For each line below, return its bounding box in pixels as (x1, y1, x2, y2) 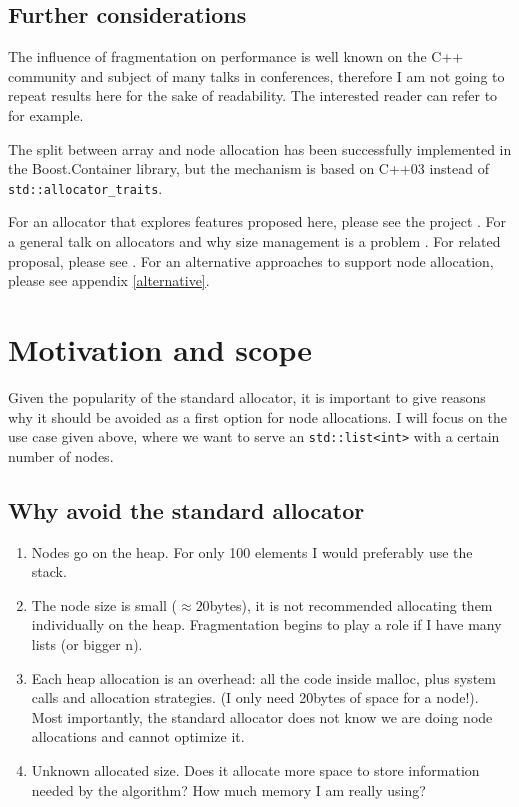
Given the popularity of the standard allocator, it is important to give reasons (8, 386, 486, 407)
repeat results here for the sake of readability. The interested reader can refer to (8, 85, 498, 106)
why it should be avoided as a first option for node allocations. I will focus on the (8, 406, 508, 427)
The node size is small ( (31, 594, 178, 615)
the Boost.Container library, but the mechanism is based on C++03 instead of (8, 158, 489, 179)
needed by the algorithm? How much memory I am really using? (31, 779, 426, 800)
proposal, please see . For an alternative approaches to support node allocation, (8, 250, 494, 271)
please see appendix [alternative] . (8, 270, 210, 291)
